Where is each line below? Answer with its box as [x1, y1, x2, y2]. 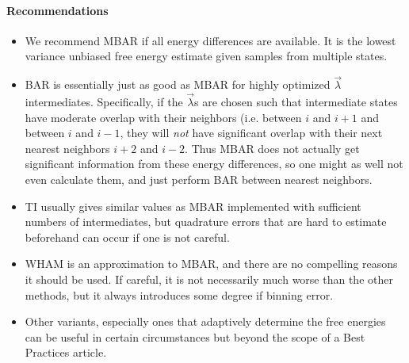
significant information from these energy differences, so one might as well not [25, 155, 403, 172]
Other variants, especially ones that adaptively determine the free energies [25, 313, 386, 330]
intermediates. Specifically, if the [25, 94, 183, 110]
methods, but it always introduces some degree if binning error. [25, 286, 334, 303]
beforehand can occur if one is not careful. [25, 228, 230, 245]
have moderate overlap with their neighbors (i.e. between [25, 109, 302, 125]
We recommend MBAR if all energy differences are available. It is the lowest [25, 32, 396, 48]
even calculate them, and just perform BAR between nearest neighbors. [25, 170, 373, 187]
